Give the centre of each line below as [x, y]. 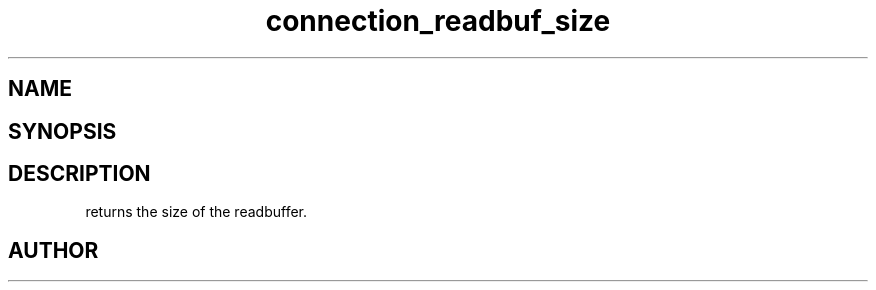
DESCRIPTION [79, 174]
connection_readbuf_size [438, 21]
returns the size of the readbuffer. [196, 212]
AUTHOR [53, 250]
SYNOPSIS [62, 131]
